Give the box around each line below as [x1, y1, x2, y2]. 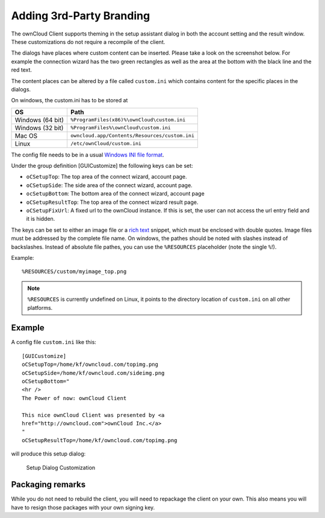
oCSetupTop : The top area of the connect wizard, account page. [26, 173, 187, 180]
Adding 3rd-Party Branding [11, 9, 150, 22]
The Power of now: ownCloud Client [22, 395, 127, 401]
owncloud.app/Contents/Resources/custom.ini [70, 132, 195, 139]
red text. [11, 66, 32, 73]
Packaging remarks [11, 479, 86, 490]
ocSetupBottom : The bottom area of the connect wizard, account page [26, 190, 205, 197]
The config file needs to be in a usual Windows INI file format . [11, 151, 165, 158]
